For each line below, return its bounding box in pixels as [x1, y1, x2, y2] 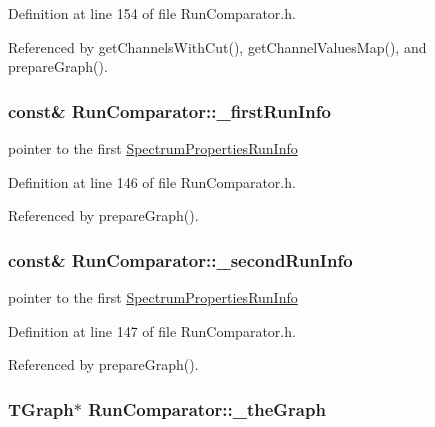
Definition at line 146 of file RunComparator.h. [8, 171, 296, 192]
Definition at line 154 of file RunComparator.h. [8, 3, 296, 23]
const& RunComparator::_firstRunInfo [8, 98, 331, 123]
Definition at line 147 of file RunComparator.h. [8, 320, 296, 341]
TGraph [8, 396, 74, 421]
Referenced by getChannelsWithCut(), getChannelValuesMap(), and [8, 36, 427, 57]
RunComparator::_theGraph [88, 396, 326, 421]
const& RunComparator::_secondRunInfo [8, 247, 353, 272]
